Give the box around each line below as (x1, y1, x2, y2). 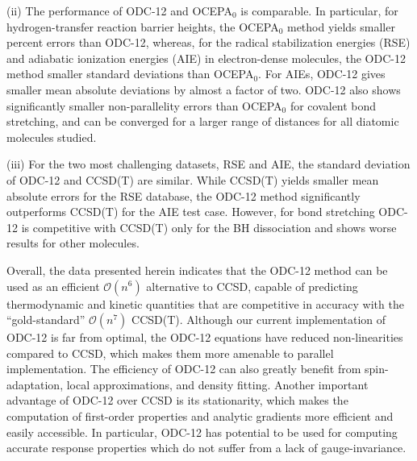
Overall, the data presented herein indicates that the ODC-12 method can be (6, 261, 388, 278)
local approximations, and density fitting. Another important (66, 376, 369, 392)
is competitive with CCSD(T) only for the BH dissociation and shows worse (21, 218, 397, 235)
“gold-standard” (6, 311, 85, 328)
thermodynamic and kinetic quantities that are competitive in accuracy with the (6, 295, 404, 312)
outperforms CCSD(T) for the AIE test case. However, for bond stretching (6, 203, 375, 220)
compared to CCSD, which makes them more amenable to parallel (6, 344, 334, 361)
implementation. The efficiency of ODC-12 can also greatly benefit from (6, 360, 361, 377)
